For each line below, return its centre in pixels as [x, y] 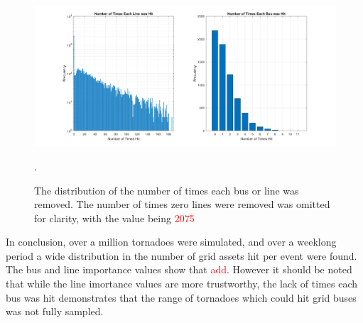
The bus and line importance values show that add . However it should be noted [179, 269]
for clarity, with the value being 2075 [114, 218]
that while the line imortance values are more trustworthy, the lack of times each [182, 284]
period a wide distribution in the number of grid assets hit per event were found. [181, 255]
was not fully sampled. [55, 311]
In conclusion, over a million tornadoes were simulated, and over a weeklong [171, 242]
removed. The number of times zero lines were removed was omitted [182, 204]
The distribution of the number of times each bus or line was [167, 190]
